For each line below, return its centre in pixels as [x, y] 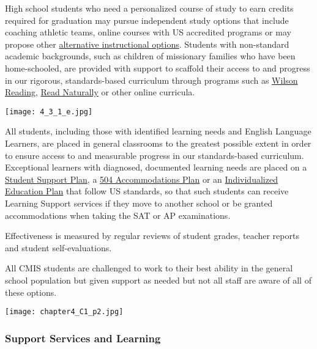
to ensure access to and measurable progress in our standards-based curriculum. [155, 155]
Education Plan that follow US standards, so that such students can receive [147, 191]
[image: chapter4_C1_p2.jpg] [64, 312]
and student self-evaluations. [58, 247]
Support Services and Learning [83, 338]
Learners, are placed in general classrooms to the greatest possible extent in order [158, 143]
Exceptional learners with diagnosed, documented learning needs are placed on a [156, 167]
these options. [31, 292]
